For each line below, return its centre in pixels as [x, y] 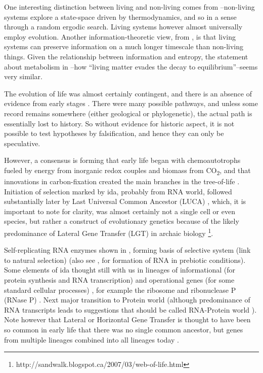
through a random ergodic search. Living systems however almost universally [123, 27]
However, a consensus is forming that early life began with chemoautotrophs [122, 160]
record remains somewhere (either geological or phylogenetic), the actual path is [128, 113]
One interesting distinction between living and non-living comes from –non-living [129, 7]
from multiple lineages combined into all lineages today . [92, 339]
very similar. [23, 76]
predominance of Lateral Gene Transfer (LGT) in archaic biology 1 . [109, 232]
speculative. [22, 143]
